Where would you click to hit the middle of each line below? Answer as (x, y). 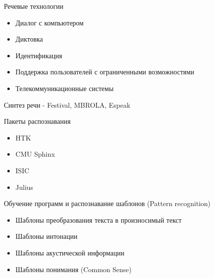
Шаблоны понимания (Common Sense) (74, 269)
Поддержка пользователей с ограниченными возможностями (105, 72)
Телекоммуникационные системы (64, 88)
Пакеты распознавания (37, 121)
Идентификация (39, 55)
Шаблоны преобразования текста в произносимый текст (98, 220)
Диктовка (29, 39)
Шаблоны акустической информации (70, 252)
